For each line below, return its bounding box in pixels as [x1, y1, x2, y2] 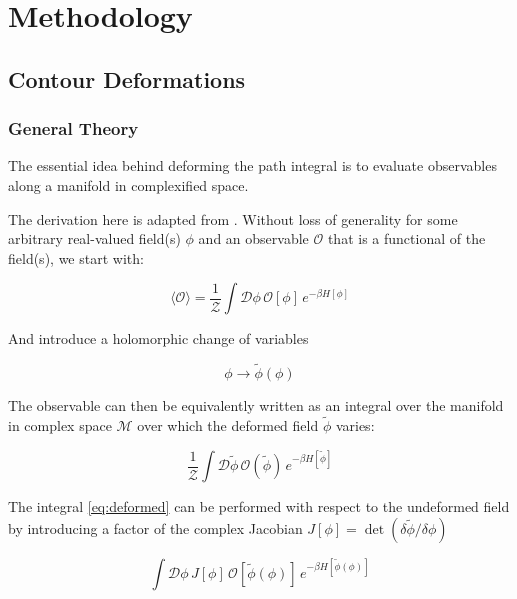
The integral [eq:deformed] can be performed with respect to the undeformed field [8, 496, 510, 517]
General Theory [8, 116, 139, 141]
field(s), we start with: [8, 247, 144, 268]
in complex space [8, 414, 112, 435]
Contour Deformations [8, 63, 246, 94]
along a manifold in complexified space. [8, 174, 249, 195]
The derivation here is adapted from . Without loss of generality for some [8, 208, 458, 229]
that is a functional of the [327, 228, 486, 249]
